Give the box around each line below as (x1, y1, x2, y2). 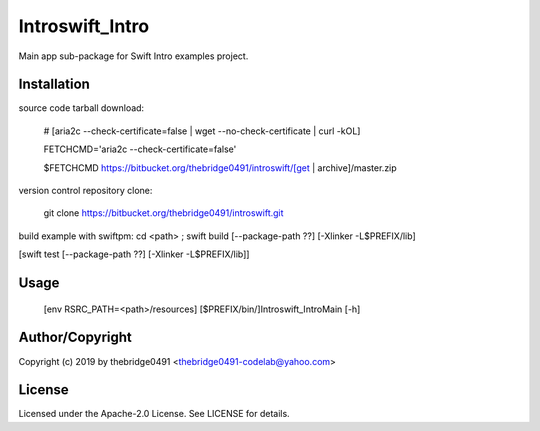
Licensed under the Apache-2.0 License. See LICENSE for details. (18, 408, 290, 420)
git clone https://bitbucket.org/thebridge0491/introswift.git (43, 207, 284, 219)
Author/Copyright (18, 329, 132, 346)
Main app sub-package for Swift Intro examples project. (18, 50, 249, 62)
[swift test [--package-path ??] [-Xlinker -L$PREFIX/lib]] (18, 248, 250, 260)
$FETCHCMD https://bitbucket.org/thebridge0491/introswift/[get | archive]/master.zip (43, 161, 397, 174)
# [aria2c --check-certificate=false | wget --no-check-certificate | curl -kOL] (43, 125, 361, 137)
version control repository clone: (18, 185, 153, 197)
